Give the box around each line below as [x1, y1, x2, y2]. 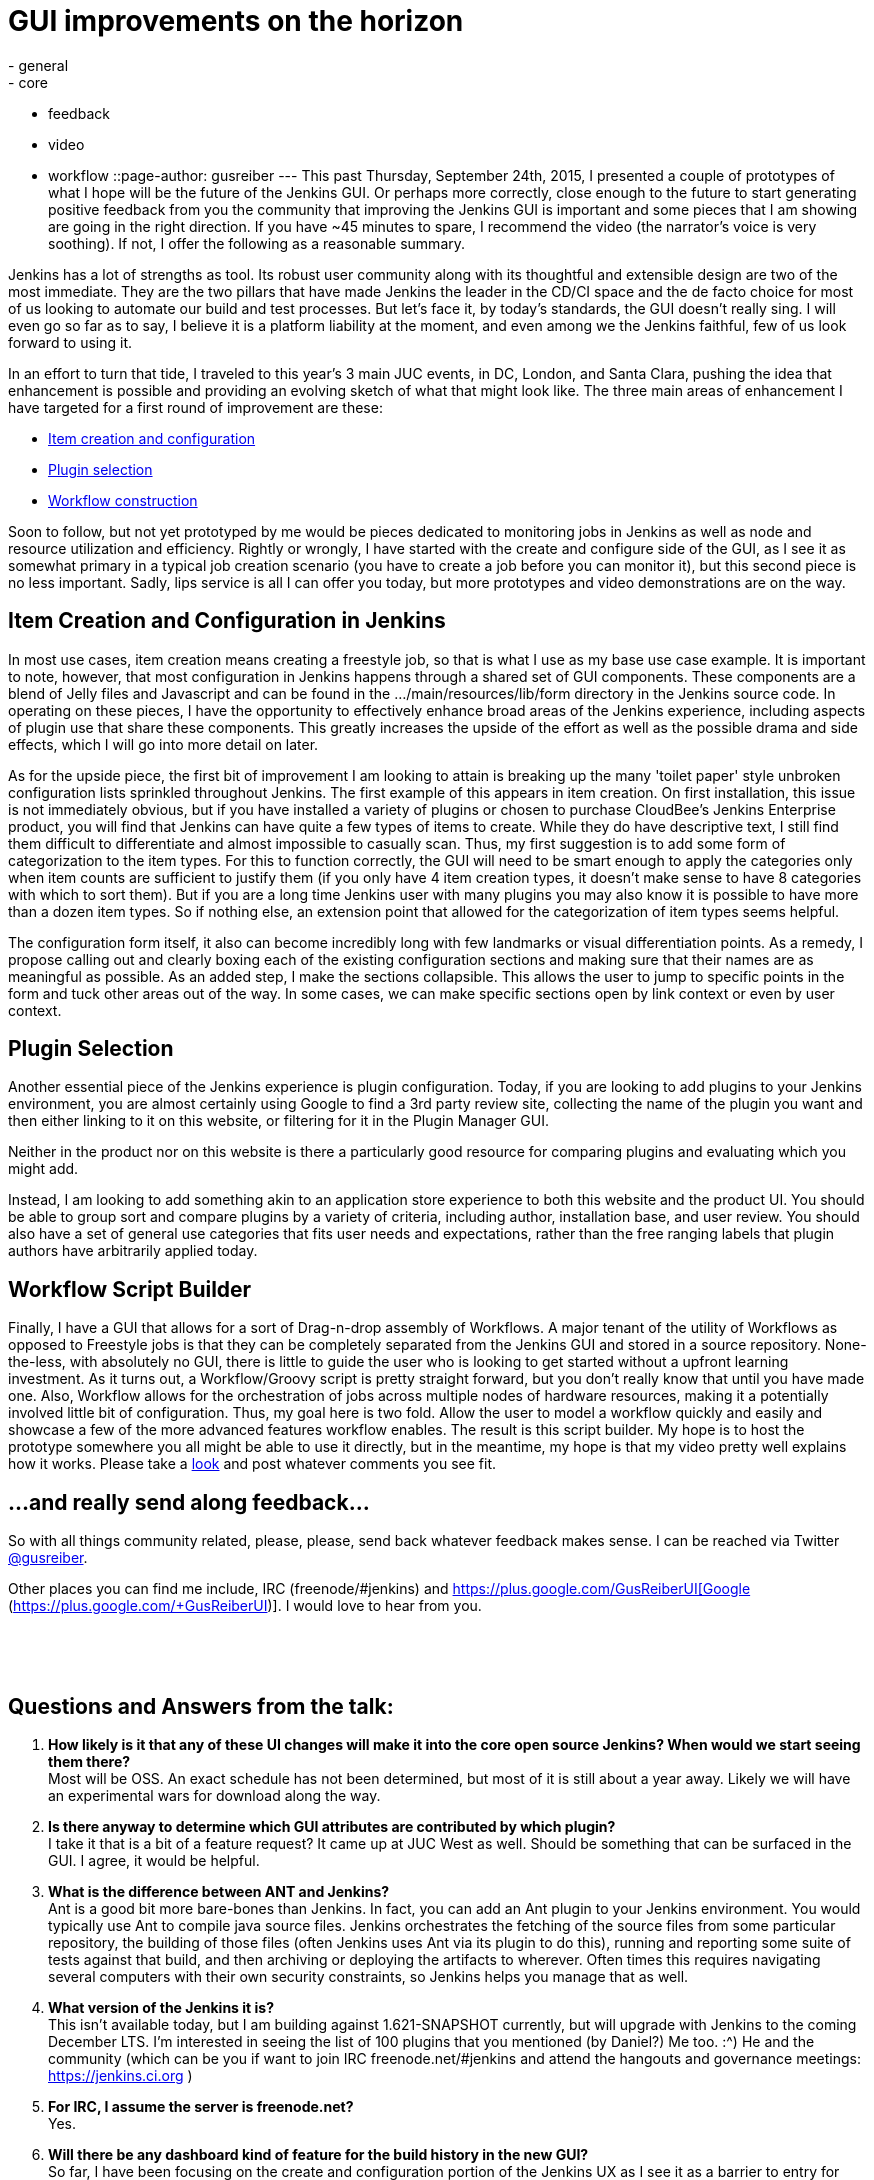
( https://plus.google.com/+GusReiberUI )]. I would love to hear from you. [8, 1597, 482, 1615]
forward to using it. [8, 333, 133, 351]
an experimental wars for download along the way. [48, 1786, 381, 1804]
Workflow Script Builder [8, 1276, 252, 1302]
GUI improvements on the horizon [8, 4, 464, 38]
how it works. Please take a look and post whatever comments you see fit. [8, 1455, 497, 1473]
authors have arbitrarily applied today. [8, 1242, 258, 1260]
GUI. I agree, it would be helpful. [48, 1851, 260, 1869]
